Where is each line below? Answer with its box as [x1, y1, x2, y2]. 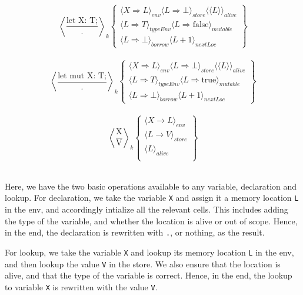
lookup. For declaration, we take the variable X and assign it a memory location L [5, 191, 299, 204]
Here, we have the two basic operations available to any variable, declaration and [5, 180, 297, 192]
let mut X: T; [58, 71, 106, 80]
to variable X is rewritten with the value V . [5, 280, 158, 293]
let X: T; [66, 16, 98, 25]
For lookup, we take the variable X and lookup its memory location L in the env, [5, 246, 294, 258]
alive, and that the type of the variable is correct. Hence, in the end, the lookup [5, 269, 292, 281]
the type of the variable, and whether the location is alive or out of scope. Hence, [5, 214, 298, 227]
